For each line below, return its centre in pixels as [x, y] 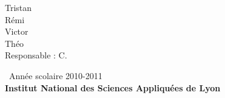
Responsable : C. [36, 55]
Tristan [18, 7]
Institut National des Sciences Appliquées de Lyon [113, 87]
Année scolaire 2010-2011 [55, 75]
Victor [17, 31]
